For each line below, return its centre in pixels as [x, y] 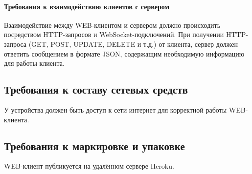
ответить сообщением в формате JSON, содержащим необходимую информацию [124, 53]
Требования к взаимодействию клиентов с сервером [87, 6]
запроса [15, 44]
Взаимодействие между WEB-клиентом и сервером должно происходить [112, 25]
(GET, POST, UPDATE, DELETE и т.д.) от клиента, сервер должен [133, 44]
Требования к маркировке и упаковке [94, 145]
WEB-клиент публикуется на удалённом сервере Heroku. [89, 166]
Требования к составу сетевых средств [96, 89]
